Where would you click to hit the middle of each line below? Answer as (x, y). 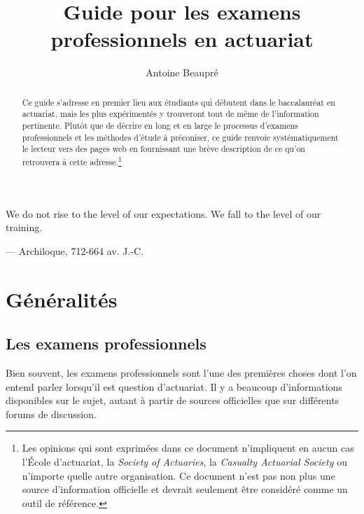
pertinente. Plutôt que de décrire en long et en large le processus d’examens (160, 126)
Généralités (62, 299)
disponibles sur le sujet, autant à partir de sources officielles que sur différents (173, 400)
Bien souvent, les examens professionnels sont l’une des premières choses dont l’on (181, 372)
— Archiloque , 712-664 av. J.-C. (75, 250)
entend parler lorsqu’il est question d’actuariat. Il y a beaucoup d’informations (174, 386)
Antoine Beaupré (182, 72)
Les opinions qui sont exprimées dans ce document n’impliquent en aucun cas (188, 448)
